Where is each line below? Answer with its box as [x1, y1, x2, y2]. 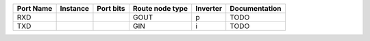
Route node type [132, 4, 188, 13]
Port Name [16, 4, 53, 13]
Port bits [97, 4, 126, 13]
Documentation [230, 4, 282, 13]
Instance [60, 4, 89, 13]
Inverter [195, 4, 223, 13]
